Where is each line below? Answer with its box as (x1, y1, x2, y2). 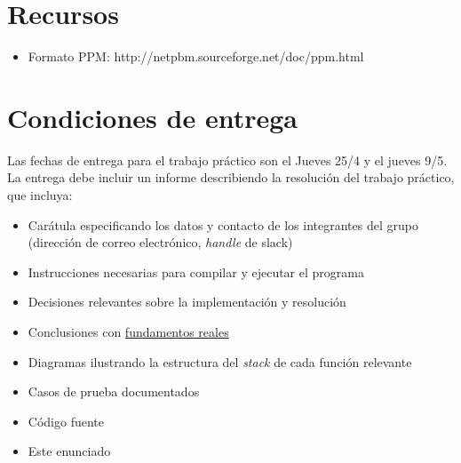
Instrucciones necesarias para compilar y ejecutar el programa (28, 262, 364, 281)
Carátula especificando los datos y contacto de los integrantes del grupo (28, 215, 418, 234)
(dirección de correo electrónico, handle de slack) (28, 233, 293, 251)
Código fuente (28, 411, 104, 430)
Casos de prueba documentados (28, 382, 200, 401)
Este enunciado (28, 442, 111, 460)
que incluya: (7, 186, 73, 204)
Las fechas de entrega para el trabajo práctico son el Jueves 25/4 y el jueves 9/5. (7, 150, 448, 169)
